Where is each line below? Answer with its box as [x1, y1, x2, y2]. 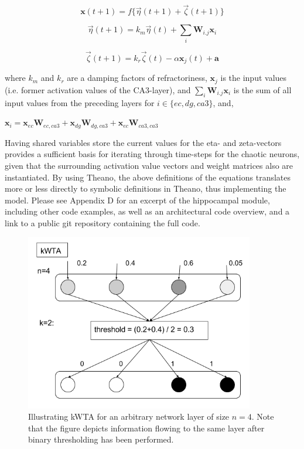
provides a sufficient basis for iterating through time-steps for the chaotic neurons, [5, 148, 300, 160]
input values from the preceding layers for [5, 96, 155, 108]
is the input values [220, 72, 287, 84]
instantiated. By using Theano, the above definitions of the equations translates [5, 171, 291, 183]
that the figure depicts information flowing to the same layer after [28, 421, 265, 434]
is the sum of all [233, 83, 292, 96]
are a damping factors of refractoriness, [67, 72, 207, 84]
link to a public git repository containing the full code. [5, 216, 200, 229]
